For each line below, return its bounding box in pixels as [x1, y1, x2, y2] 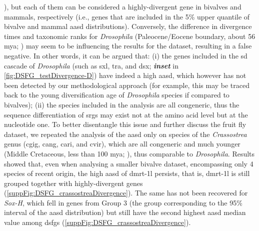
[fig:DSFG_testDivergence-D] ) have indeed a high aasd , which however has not [4, 70, 246, 80]
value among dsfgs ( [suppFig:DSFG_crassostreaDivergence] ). [4, 217, 191, 227]
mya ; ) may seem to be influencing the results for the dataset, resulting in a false [4, 40, 252, 51]
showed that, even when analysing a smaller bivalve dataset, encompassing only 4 [4, 158, 253, 168]
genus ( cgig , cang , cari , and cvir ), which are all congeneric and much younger [4, 138, 240, 149]
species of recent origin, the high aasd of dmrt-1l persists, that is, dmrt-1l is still [4, 168, 250, 178]
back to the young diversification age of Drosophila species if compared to [4, 89, 229, 100]
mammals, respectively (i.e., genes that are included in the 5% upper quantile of [4, 11, 250, 21]
